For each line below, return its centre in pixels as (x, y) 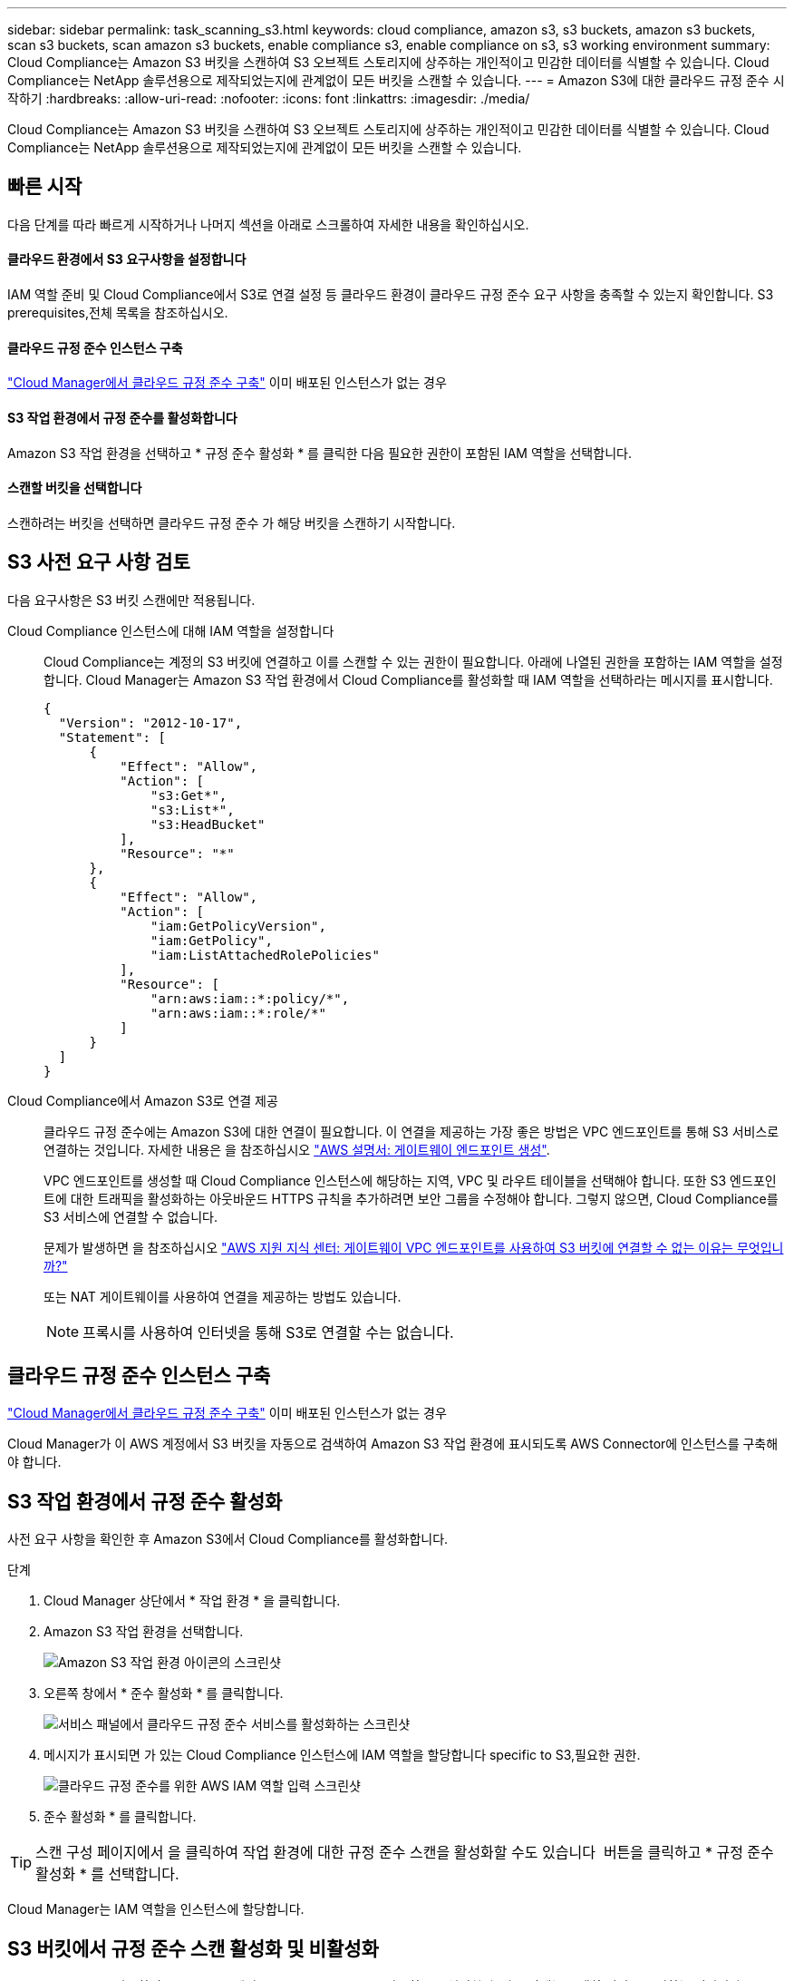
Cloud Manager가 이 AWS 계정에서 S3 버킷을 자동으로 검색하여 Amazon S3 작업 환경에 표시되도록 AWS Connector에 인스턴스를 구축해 (393, 1444)
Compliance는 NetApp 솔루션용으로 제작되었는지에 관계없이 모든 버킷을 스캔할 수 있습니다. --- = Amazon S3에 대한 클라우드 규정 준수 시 (396, 80)
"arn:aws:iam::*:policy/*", (250, 998)
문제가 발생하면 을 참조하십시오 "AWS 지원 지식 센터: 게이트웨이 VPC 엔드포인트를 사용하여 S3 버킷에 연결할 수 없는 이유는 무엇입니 (414, 1247)
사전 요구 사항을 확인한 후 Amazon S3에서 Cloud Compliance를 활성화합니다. (228, 1539)
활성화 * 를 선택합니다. (107, 1874)
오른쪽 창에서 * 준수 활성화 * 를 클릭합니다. (164, 1693)
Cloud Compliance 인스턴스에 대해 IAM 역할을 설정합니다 (171, 630)
